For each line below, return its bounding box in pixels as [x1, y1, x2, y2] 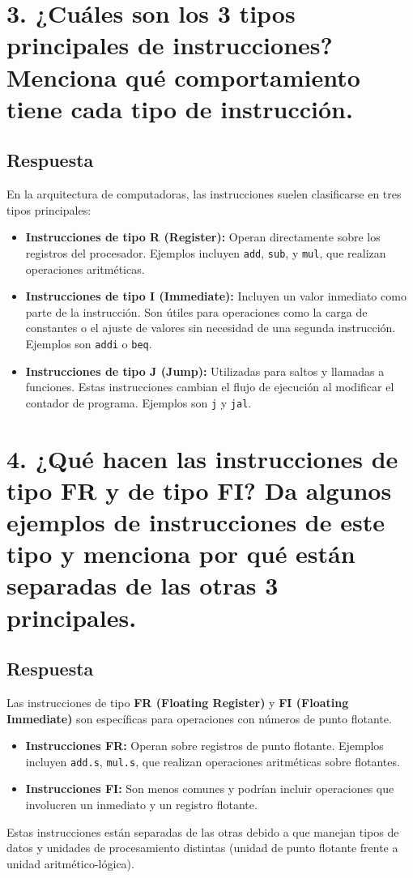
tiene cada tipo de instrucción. [6, 92, 353, 125]
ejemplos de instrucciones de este [6, 505, 385, 539]
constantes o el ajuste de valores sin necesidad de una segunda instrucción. [25, 319, 396, 336]
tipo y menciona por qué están [6, 537, 356, 570]
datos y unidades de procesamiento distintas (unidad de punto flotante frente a [6, 839, 398, 856]
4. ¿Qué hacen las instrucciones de [6, 441, 398, 475]
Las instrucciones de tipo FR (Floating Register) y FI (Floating [6, 693, 349, 710]
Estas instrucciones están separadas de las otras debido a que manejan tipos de [6, 823, 399, 840]
